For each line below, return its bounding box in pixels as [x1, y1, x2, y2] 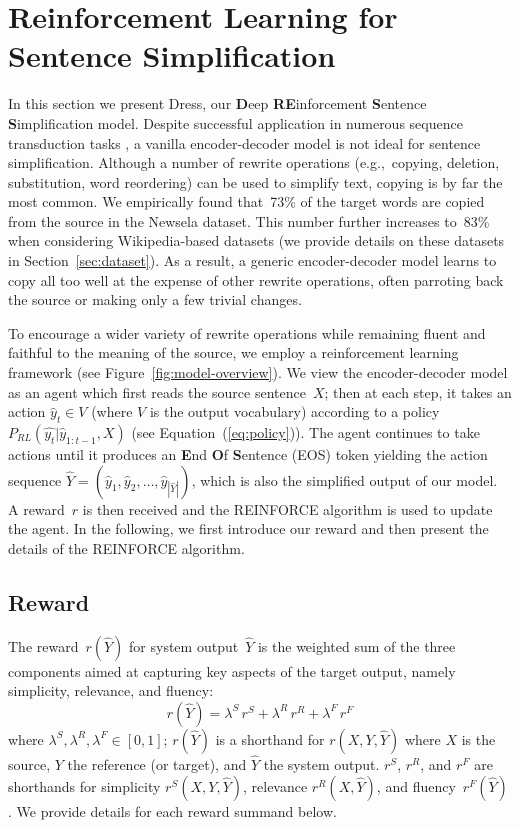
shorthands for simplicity [8, 775, 161, 796]
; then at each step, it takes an [324, 381, 512, 402]
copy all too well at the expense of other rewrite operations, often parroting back [8, 269, 504, 290]
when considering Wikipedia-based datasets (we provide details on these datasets [8, 230, 505, 251]
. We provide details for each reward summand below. [8, 800, 337, 821]
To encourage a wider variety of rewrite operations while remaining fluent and [8, 322, 486, 343]
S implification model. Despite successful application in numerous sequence [8, 112, 463, 133]
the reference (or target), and [67, 754, 247, 774]
